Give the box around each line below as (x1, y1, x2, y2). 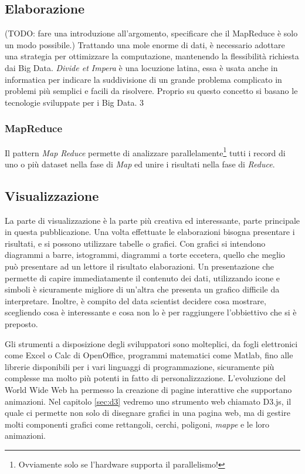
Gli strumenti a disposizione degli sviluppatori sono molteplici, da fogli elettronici (5, 337, 298, 349)
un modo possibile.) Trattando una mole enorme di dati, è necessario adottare (5, 38, 285, 51)
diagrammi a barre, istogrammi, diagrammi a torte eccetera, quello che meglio (5, 248, 285, 261)
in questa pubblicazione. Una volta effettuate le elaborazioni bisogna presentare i (5, 226, 295, 238)
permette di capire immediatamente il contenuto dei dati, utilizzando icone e (5, 271, 280, 284)
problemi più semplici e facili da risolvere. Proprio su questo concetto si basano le (5, 85, 298, 97)
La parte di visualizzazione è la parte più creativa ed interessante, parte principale (5, 214, 300, 226)
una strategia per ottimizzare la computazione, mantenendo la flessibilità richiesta (5, 50, 299, 62)
